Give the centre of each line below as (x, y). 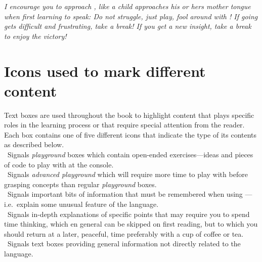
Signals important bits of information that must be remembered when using (125, 194)
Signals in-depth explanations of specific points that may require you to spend (128, 214)
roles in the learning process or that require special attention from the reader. (124, 125)
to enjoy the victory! (35, 36)
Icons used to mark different (105, 71)
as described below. (34, 144)
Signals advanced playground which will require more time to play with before (127, 174)
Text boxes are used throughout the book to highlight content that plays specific (129, 115)
